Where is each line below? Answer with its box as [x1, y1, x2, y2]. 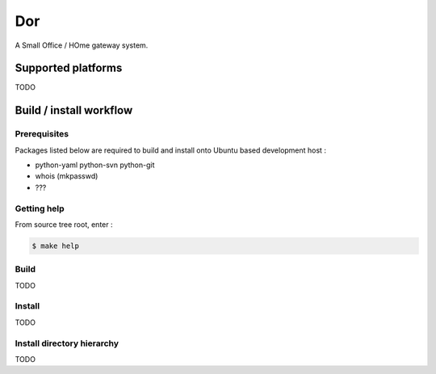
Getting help [15, 203, 65, 214]
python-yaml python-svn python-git [35, 160, 155, 170]
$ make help [31, 241, 80, 250]
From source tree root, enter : [15, 219, 113, 229]
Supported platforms [15, 61, 123, 75]
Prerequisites [15, 128, 69, 140]
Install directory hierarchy [15, 338, 119, 349]
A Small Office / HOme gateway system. [15, 40, 149, 50]
